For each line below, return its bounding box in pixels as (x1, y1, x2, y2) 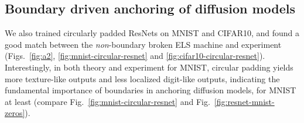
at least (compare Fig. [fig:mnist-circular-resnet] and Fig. (5, 95, 210, 107)
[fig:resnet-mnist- (214, 95, 275, 107)
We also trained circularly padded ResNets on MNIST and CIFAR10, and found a (5, 27, 300, 39)
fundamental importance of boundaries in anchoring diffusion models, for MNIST (5, 84, 296, 96)
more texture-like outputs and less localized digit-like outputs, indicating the (5, 72, 280, 85)
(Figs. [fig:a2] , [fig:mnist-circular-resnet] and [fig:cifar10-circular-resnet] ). (5, 50, 265, 62)
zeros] (5, 107, 25, 119)
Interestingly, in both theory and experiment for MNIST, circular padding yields (5, 61, 293, 73)
